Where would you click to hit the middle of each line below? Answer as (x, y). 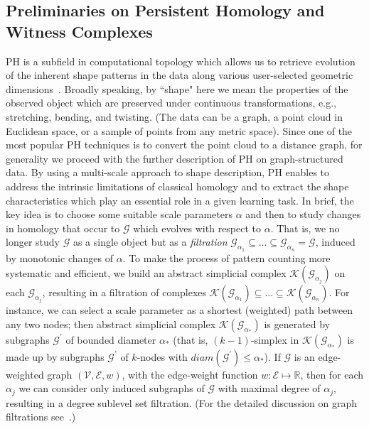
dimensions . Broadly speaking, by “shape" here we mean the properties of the (177, 88)
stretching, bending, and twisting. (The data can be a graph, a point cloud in (174, 116)
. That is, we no (305, 228)
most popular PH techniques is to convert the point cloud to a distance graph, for (184, 145)
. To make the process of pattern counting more (226, 257)
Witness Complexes (79, 31)
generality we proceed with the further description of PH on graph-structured (175, 158)
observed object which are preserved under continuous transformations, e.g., (171, 103)
